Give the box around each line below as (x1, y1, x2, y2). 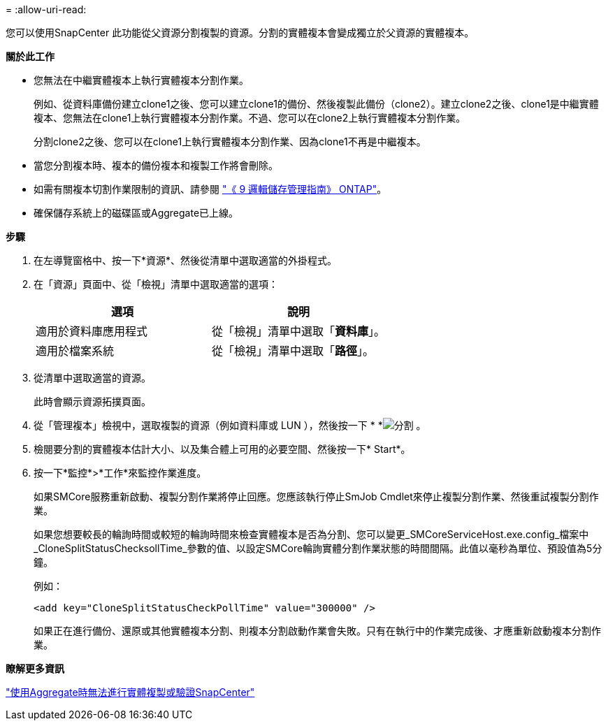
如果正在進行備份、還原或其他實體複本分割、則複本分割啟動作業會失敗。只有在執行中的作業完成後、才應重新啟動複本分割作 (34, 625, 601, 637)
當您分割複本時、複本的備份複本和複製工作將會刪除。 (34, 159, 278, 171)
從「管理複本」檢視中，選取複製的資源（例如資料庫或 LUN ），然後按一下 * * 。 (34, 419, 426, 431)
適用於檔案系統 (36, 344, 115, 358)
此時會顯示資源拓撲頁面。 (34, 395, 151, 407)
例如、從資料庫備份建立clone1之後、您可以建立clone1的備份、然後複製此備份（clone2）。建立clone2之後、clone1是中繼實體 (34, 98, 599, 110)
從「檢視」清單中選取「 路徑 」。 (212, 344, 375, 358)
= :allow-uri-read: (6, 3, 87, 15)
